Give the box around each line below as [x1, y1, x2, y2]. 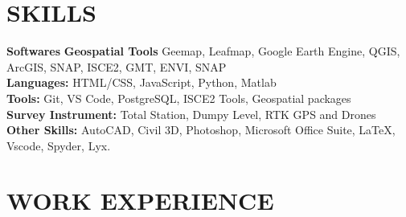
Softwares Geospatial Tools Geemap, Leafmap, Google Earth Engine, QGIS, [6, 43, 400, 59]
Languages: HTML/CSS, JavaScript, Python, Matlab [6, 74, 277, 91]
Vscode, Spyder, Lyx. [6, 137, 111, 154]
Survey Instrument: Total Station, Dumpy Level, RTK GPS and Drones [6, 105, 376, 122]
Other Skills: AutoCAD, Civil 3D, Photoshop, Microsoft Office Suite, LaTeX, [6, 121, 396, 138]
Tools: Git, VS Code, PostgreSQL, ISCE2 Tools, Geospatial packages [6, 89, 351, 106]
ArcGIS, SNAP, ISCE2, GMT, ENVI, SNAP [6, 58, 227, 75]
